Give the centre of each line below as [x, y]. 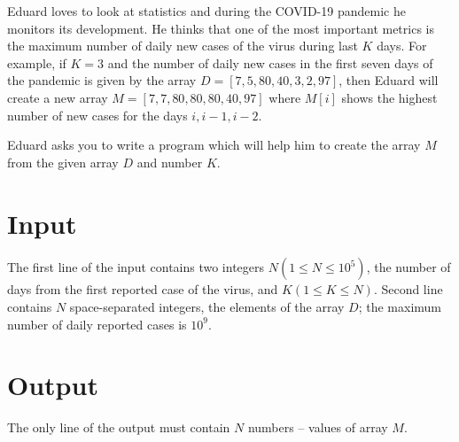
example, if [37, 62]
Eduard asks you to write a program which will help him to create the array [214, 145]
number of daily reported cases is [97, 324]
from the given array [63, 162]
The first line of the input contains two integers [136, 267]
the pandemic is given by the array [102, 80]
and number [170, 162]
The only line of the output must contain [119, 427]
